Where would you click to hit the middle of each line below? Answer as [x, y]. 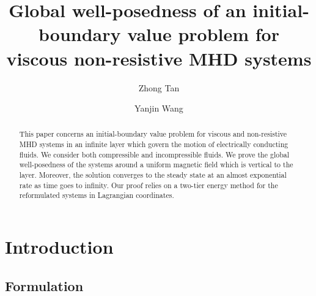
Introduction [59, 247]
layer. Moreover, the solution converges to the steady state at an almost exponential [153, 175]
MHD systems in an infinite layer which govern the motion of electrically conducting [154, 144]
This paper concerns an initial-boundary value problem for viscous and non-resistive [153, 134]
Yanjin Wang [159, 108]
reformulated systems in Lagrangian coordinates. [97, 195]
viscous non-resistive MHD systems [159, 58]
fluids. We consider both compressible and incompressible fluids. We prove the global [154, 154]
